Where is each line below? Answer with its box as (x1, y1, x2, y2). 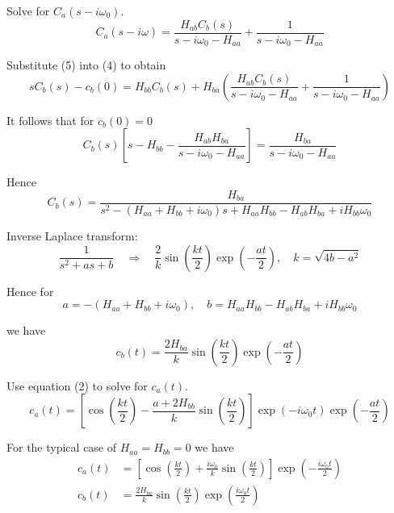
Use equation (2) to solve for (6, 377, 148, 394)
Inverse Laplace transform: (6, 227, 138, 244)
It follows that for (6, 111, 94, 128)
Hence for (6, 282, 54, 299)
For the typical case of (6, 439, 117, 456)
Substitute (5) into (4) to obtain (6, 56, 166, 73)
